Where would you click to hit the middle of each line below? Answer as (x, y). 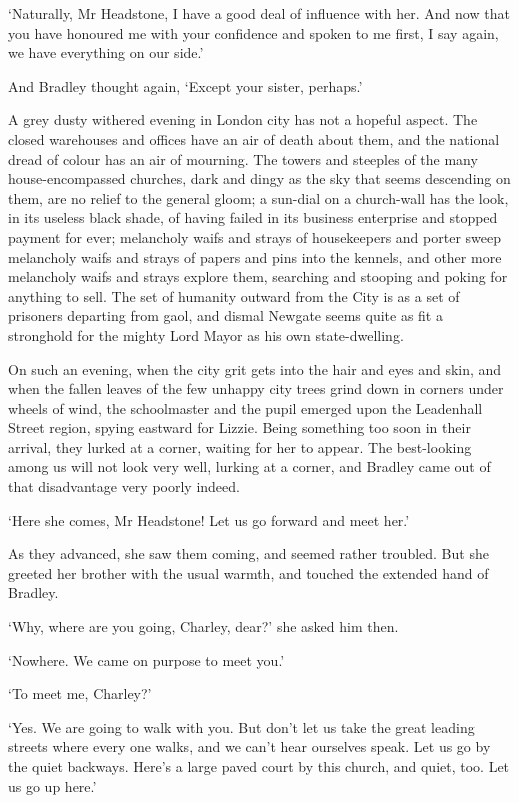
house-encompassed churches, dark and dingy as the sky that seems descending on (259, 178)
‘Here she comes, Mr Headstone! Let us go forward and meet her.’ (209, 519)
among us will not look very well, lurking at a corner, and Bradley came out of (249, 466)
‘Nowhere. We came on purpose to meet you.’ (146, 659)
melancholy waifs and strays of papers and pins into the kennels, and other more (255, 256)
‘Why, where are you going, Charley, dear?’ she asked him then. (203, 626)
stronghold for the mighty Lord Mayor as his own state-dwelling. (206, 334)
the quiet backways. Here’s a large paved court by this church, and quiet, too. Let (259, 766)
